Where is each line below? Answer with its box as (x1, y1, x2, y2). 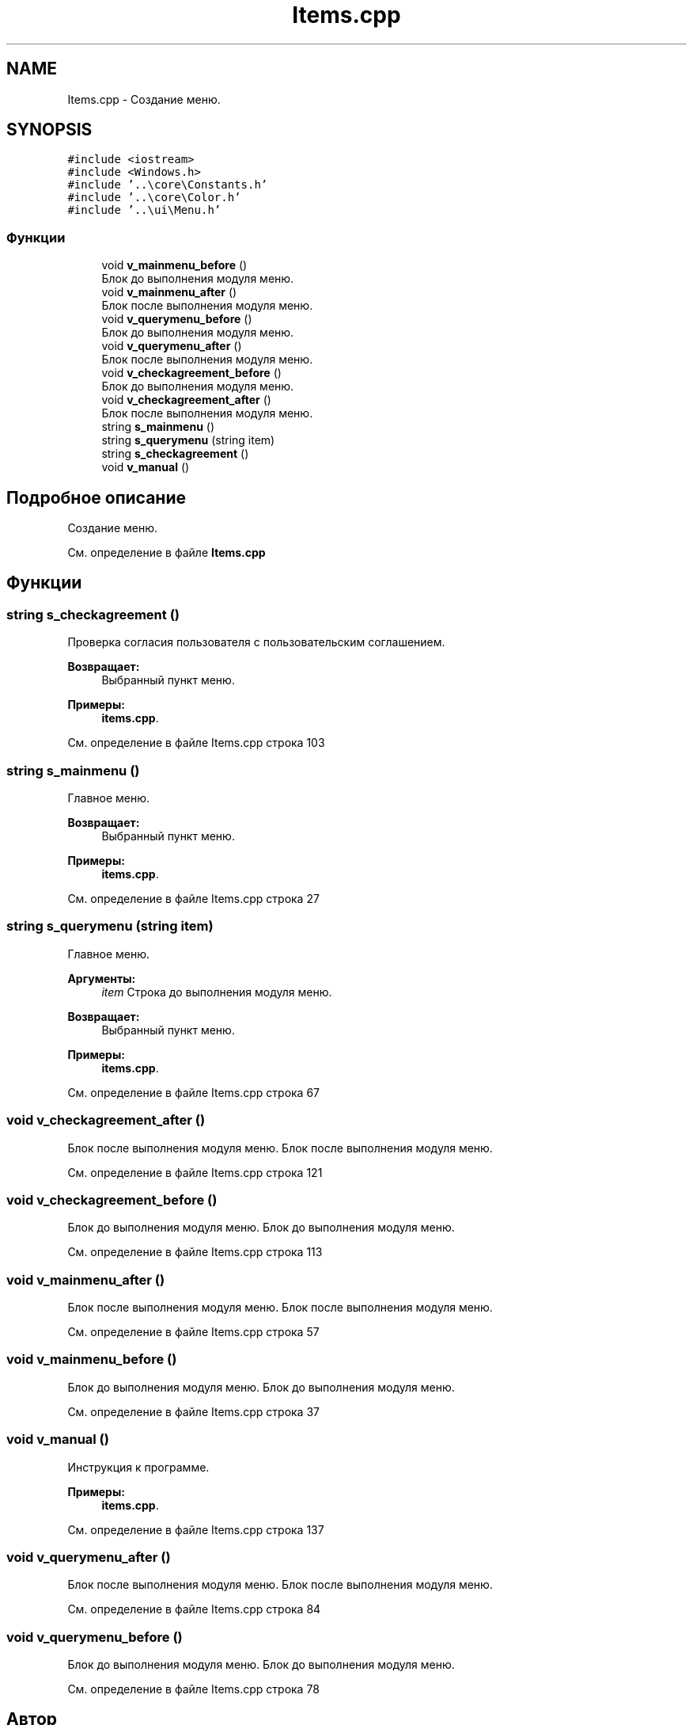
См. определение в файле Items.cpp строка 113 (67, 1245, 323, 1259)
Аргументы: (67, 971, 136, 985)
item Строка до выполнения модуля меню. (101, 984, 332, 999)
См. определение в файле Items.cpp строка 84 (67, 1602, 321, 1616)
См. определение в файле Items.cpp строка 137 (67, 1522, 324, 1537)
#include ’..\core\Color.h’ (67, 191, 241, 204)
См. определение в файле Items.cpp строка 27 (67, 892, 320, 905)
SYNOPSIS (6, 120, 93, 140)
